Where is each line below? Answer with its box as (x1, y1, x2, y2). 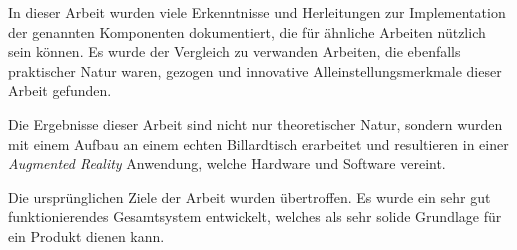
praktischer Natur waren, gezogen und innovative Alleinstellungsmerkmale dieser (8, 60, 502, 81)
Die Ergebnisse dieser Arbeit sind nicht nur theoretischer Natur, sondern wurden (8, 113, 503, 134)
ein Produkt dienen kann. (8, 225, 165, 246)
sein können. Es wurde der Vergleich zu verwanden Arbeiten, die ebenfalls (8, 41, 461, 62)
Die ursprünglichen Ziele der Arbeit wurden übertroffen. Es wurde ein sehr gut (8, 186, 491, 207)
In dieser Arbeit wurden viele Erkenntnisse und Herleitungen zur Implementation (8, 2, 506, 22)
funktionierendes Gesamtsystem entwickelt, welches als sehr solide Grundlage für (8, 206, 502, 227)
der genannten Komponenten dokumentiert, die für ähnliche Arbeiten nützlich (8, 21, 486, 42)
